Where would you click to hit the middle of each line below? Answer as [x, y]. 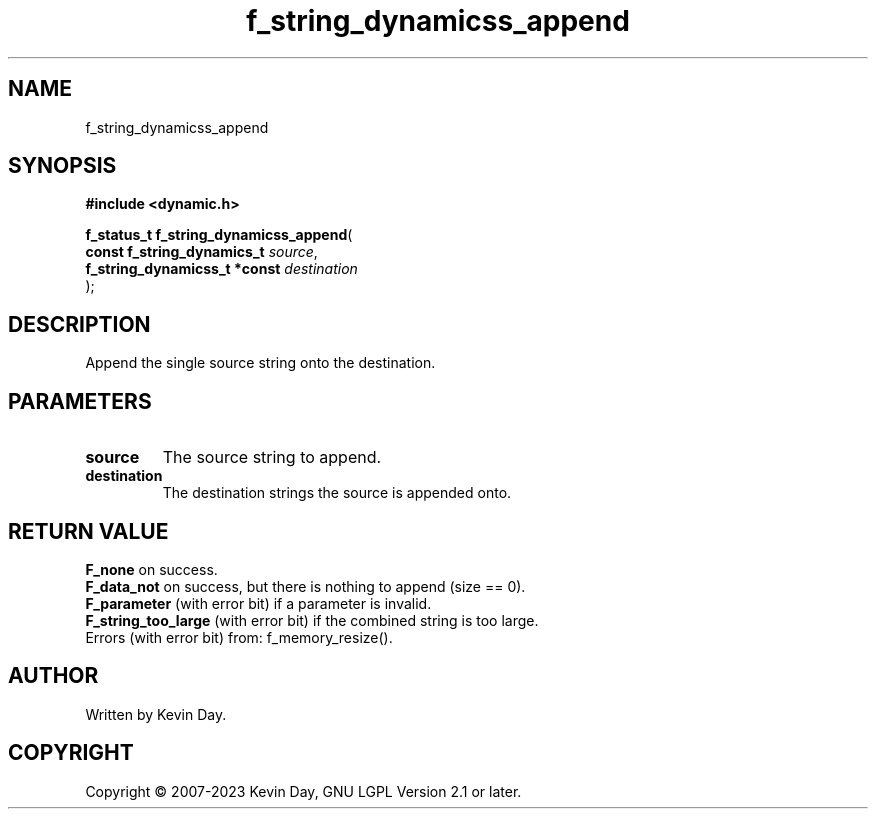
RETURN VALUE [88, 531]
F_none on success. [151, 569]
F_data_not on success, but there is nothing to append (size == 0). [305, 586]
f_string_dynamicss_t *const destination [221, 269]
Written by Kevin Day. [156, 714]
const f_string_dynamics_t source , [201, 252]
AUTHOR [53, 676]
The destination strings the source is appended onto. [337, 493]
